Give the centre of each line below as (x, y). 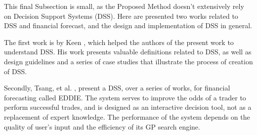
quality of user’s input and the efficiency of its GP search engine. (102, 126)
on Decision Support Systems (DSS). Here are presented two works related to (121, 16)
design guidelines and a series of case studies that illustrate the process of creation (128, 61)
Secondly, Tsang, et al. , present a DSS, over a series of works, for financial (117, 88)
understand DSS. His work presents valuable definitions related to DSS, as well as (128, 52)
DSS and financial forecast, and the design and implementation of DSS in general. (128, 25)
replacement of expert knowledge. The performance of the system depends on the (127, 116)
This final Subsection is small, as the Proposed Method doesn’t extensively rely (124, 6)
